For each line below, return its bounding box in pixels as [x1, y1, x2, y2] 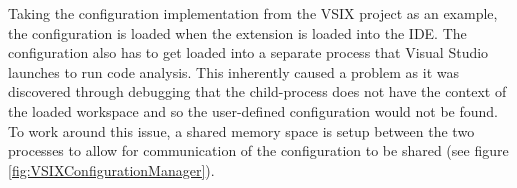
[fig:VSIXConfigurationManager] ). [8, 159, 215, 180]
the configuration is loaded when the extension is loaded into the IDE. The [8, 22, 467, 43]
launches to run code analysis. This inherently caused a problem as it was [8, 61, 459, 82]
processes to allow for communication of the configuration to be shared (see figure [8, 140, 509, 161]
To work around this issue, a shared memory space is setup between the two [8, 120, 475, 141]
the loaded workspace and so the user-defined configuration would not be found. [8, 100, 498, 121]
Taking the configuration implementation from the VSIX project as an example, [8, 3, 498, 23]
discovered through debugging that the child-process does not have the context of [8, 81, 507, 102]
